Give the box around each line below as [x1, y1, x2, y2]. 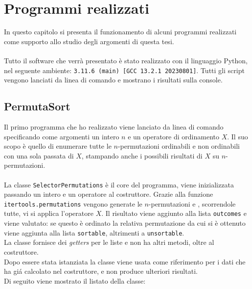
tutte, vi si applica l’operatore [4, 208, 93, 218]
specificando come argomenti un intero [4, 131, 119, 141]
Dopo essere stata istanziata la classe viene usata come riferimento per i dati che [4, 256, 246, 266]
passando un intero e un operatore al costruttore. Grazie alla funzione [4, 189, 213, 199]
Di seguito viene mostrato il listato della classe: [4, 275, 146, 286]
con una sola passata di [4, 150, 74, 160]
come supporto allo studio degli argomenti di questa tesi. [4, 36, 174, 46]
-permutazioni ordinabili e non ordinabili [117, 141, 240, 151]
